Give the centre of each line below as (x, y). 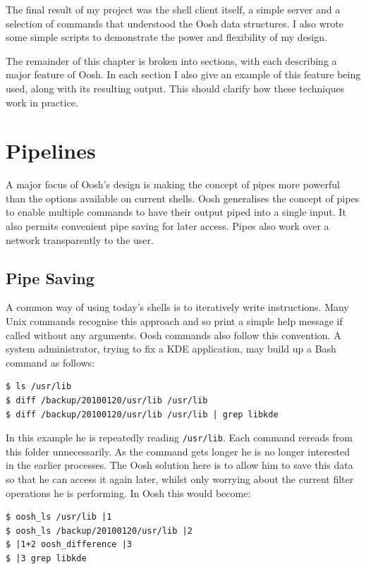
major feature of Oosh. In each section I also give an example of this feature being (183, 74)
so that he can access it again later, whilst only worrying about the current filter (180, 479)
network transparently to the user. (80, 239)
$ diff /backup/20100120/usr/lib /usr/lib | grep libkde (142, 414)
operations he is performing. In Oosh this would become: (128, 492)
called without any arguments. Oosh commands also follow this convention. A (173, 335)
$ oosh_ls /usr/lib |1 (59, 517)
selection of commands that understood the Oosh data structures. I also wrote (175, 23)
